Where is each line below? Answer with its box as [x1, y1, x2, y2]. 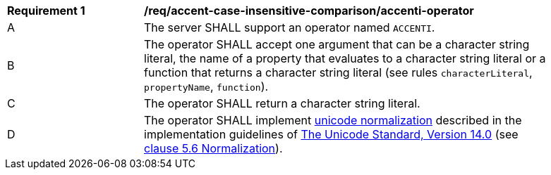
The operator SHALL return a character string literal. [144, 96, 420, 110]
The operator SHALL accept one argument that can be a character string [144, 37, 530, 51]
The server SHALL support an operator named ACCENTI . [144, 20, 435, 34]
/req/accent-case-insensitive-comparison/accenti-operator [144, 4, 474, 18]
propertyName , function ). [144, 79, 269, 93]
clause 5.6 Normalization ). [144, 141, 283, 155]
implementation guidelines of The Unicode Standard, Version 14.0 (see [144, 127, 519, 141]
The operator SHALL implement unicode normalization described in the [144, 113, 522, 127]
